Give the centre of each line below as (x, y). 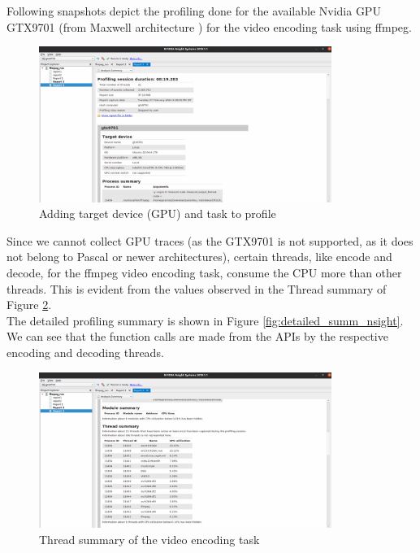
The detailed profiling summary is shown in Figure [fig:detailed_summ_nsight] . (205, 320)
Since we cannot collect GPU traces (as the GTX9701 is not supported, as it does (210, 240)
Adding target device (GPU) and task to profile (158, 213)
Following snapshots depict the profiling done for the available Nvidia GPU (194, 11)
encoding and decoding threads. (85, 352)
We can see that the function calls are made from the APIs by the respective (197, 336)
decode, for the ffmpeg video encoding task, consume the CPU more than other (204, 273)
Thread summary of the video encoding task (149, 539)
